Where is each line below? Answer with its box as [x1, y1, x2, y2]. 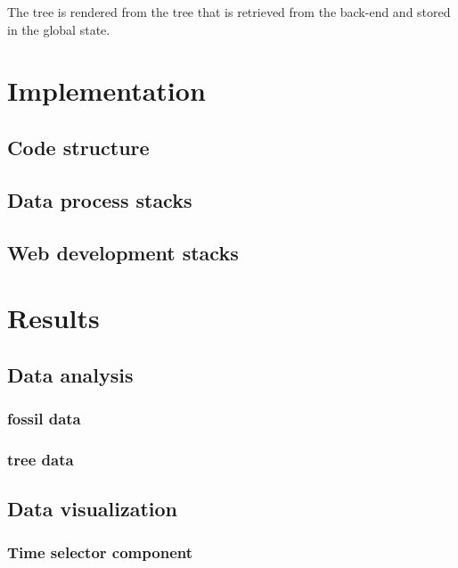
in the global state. [7, 20, 110, 38]
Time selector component [7, 541, 192, 564]
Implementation [7, 72, 206, 109]
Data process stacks [7, 185, 192, 213]
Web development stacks [7, 238, 239, 266]
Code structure [7, 133, 150, 161]
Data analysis [7, 360, 134, 388]
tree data [7, 448, 74, 470]
